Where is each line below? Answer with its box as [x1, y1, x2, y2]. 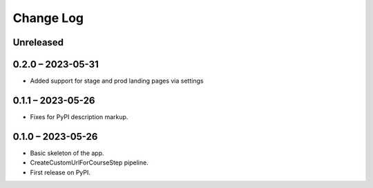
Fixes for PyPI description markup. [30, 112, 128, 121]
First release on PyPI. [30, 168, 91, 176]
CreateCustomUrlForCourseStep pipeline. [30, 158, 149, 167]
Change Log [12, 10, 84, 25]
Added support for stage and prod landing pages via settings [30, 76, 204, 85]
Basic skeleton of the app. [30, 149, 104, 157]
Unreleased [12, 36, 64, 48]
